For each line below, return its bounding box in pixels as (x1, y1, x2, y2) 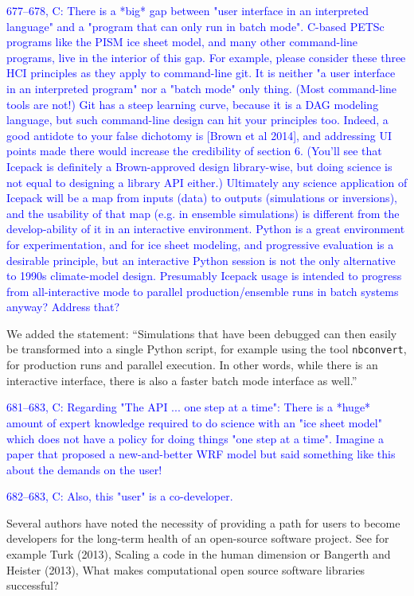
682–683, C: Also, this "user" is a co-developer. (6, 488, 233, 504)
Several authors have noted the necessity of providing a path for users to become (6, 514, 400, 531)
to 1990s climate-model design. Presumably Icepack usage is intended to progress (6, 267, 402, 284)
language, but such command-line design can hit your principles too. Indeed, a (6, 111, 389, 128)
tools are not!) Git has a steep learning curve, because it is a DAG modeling (6, 95, 379, 112)
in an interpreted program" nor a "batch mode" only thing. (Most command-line (6, 80, 397, 96)
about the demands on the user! (6, 461, 162, 477)
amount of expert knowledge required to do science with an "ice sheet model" (6, 414, 382, 430)
